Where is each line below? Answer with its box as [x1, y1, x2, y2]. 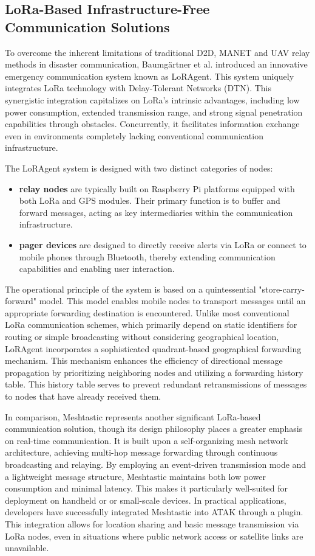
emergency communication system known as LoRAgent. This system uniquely [5, 69, 294, 82]
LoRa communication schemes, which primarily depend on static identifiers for [5, 318, 297, 331]
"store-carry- [259, 282, 305, 295]
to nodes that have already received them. [5, 390, 161, 403]
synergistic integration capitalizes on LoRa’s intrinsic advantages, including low [5, 93, 300, 106]
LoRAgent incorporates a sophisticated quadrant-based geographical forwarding [5, 342, 302, 355]
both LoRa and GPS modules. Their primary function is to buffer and [19, 194, 280, 207]
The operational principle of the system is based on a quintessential [5, 282, 256, 295]
